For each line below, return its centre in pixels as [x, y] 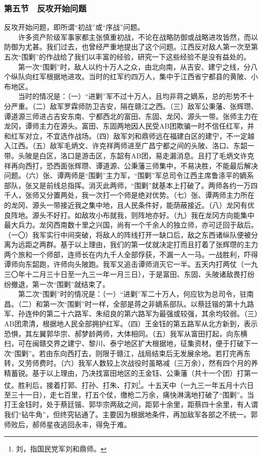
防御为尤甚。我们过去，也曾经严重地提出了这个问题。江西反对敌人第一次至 [127, 47]
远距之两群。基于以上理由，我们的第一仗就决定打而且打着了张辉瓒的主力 [138, 244]
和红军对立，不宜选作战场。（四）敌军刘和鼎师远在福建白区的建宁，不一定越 [129, 135]
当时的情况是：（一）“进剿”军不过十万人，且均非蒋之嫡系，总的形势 [129, 96]
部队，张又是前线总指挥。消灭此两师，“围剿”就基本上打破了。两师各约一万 [127, 185]
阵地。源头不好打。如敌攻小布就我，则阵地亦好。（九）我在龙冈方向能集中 [133, 215]
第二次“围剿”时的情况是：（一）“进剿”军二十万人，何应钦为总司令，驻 [132, 294]
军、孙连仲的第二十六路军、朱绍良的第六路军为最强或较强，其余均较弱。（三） [131, 313]
